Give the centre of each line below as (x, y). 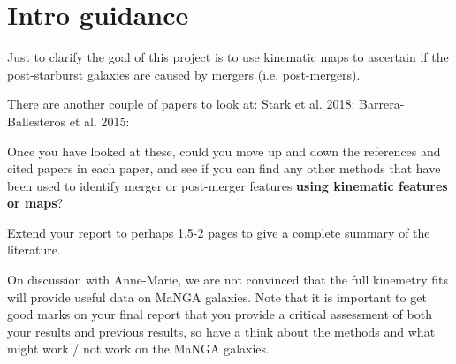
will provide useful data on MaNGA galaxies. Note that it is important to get (217, 296)
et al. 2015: (99, 121)
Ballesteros (37, 121)
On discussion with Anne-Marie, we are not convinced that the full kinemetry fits (228, 280)
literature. (34, 250)
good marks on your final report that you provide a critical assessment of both (220, 314)
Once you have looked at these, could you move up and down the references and (224, 151)
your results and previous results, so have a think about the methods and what (221, 331)
